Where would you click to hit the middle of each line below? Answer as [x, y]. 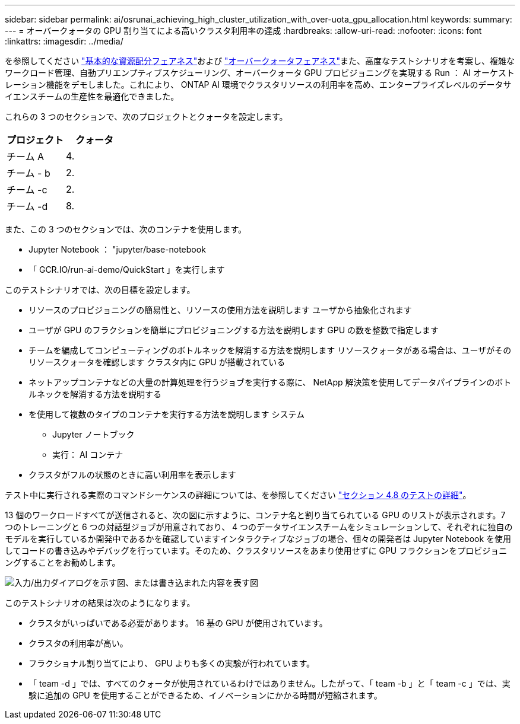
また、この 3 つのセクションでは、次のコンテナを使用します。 [126, 229]
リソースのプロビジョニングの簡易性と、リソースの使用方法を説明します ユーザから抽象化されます [220, 310]
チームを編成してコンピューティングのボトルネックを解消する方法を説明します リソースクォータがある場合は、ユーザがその [270, 350]
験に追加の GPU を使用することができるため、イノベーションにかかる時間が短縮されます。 [205, 695]
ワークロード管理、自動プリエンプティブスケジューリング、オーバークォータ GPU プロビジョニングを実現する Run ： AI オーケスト [260, 73]
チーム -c [27, 190]
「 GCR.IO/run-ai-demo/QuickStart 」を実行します [127, 269]
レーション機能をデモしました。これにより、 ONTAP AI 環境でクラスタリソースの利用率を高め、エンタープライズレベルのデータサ [258, 84]
